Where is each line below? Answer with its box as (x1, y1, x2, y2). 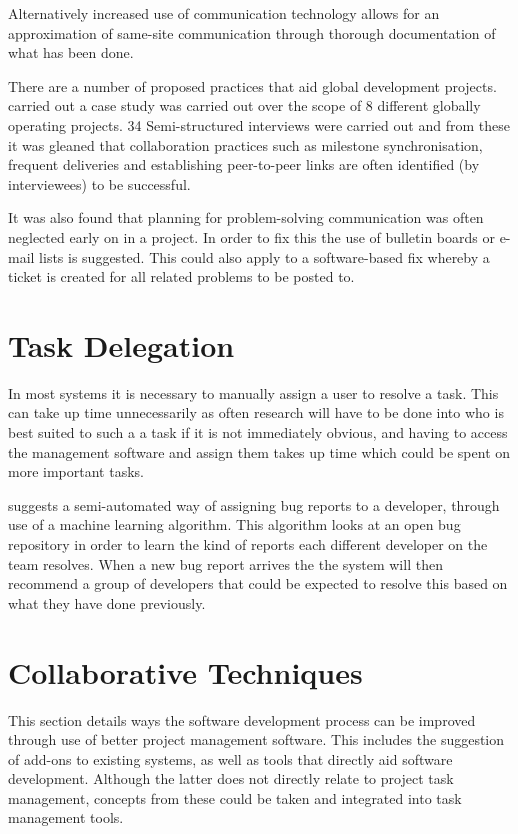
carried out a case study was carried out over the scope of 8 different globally (8, 95, 481, 116)
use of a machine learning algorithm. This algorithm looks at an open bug (8, 514, 461, 535)
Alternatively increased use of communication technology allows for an (8, 3, 440, 23)
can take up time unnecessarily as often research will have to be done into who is (8, 402, 504, 423)
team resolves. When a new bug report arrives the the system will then (8, 553, 443, 574)
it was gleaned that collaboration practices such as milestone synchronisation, (8, 134, 483, 155)
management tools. (8, 807, 124, 828)
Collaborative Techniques (8, 651, 363, 692)
